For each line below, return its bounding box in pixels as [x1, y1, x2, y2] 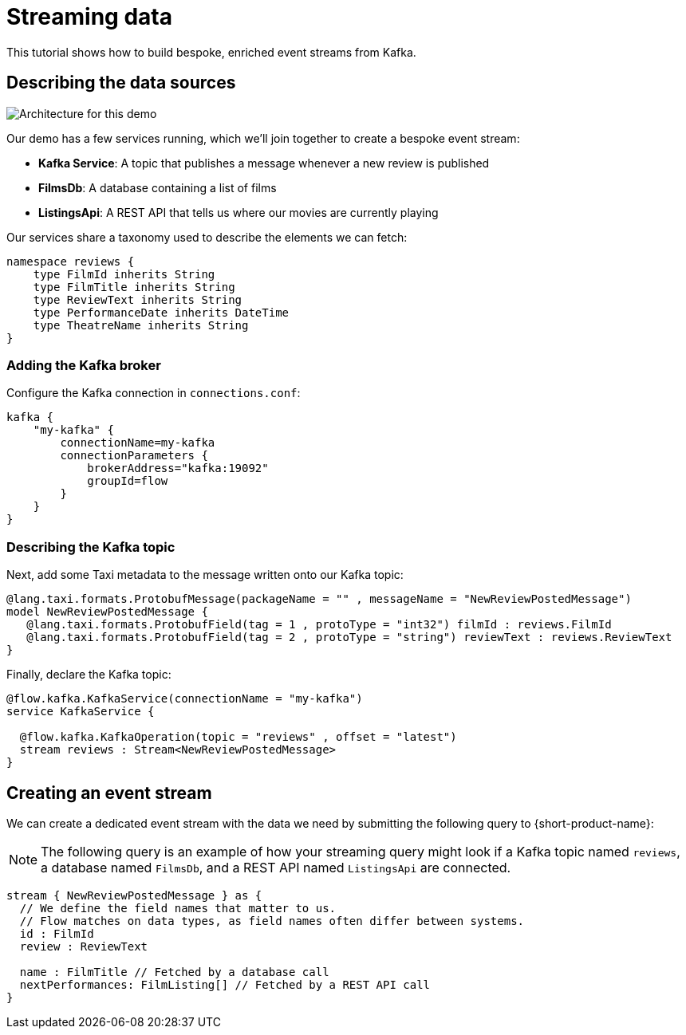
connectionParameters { [60, 449, 208, 462]
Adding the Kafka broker [6, 356, 161, 373]
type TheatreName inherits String [33, 318, 249, 332]
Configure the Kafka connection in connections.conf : [6, 386, 301, 400]
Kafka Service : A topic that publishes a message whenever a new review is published [38, 155, 490, 170]
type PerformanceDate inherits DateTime [33, 305, 290, 319]
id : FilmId [19, 927, 94, 940]
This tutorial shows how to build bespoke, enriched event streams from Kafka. [6, 45, 416, 59]
